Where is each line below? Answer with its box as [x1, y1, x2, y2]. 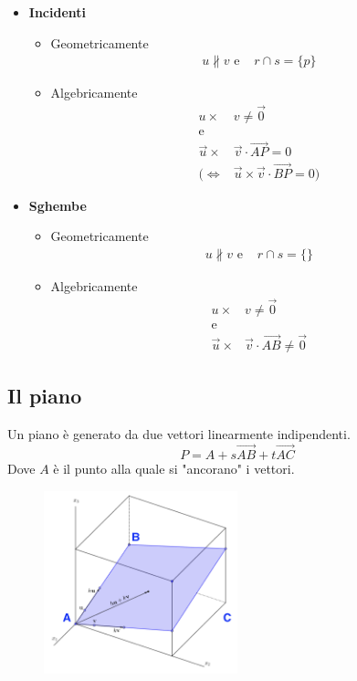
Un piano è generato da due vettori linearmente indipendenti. [7, 424, 351, 444]
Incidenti [28, 3, 87, 21]
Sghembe [28, 195, 87, 215]
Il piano [7, 382, 82, 410]
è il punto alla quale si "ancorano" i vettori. [53, 458, 295, 477]
